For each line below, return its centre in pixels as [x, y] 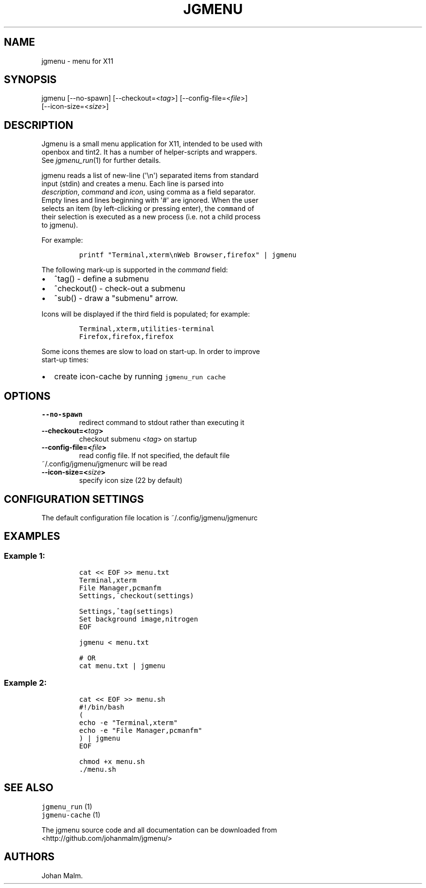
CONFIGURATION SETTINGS [74, 499]
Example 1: [25, 556]
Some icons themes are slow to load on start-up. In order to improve [151, 352]
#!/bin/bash [102, 707]
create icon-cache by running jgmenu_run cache [140, 377]
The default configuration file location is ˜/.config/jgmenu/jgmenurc [150, 517]
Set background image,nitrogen [139, 619]
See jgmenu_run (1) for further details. [101, 160]
